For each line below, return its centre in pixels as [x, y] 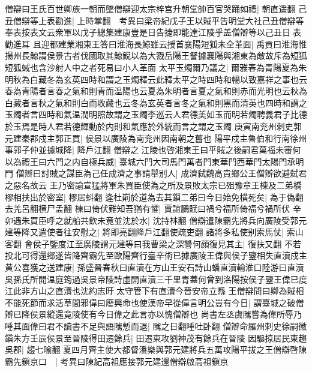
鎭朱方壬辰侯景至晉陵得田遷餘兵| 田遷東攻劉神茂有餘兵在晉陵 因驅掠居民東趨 [156, 337]
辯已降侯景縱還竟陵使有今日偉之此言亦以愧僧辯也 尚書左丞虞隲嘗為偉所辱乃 [153, 314]
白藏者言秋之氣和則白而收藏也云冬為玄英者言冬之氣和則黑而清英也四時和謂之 [156, 102]
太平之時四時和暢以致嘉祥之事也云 [240, 79]
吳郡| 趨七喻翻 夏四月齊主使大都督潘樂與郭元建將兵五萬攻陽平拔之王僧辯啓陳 [156, 349]
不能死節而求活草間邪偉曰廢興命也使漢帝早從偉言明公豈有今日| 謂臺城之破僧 [154, 302]
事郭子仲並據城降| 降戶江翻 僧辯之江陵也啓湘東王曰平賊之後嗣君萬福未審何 [153, 150]
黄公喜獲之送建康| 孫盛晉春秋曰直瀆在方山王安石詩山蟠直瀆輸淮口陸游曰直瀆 [154, 267]
